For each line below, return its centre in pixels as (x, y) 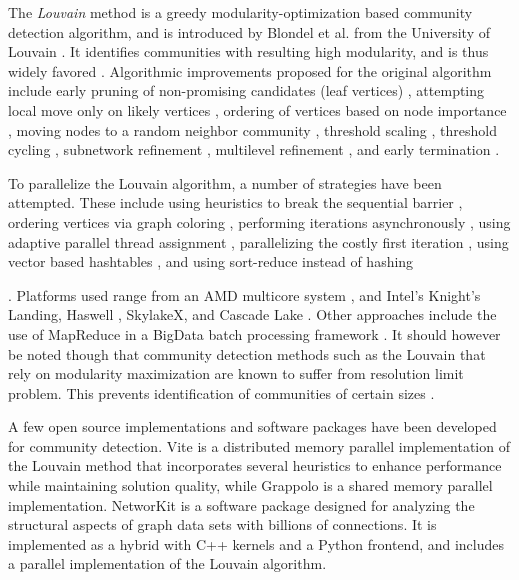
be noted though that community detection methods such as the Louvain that (247, 353)
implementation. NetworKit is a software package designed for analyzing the (241, 504)
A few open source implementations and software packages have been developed (252, 426)
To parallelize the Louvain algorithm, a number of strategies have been (225, 182)
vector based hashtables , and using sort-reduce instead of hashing (211, 261)
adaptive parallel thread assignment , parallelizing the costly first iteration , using (258, 241)
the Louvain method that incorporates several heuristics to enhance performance (255, 465)
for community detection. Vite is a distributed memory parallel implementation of (259, 445)
